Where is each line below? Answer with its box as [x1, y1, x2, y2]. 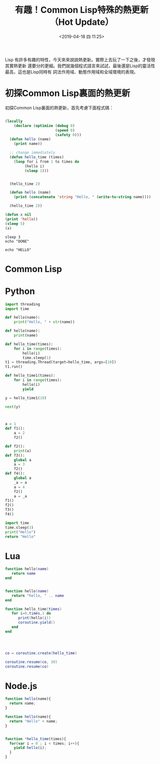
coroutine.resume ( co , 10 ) [5, 659, 57, 664]
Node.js [5, 680, 37, 691]
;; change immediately [9, 150, 55, 155]
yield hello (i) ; [14, 746, 47, 750]
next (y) [5, 404, 21, 409]
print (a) [14, 448, 32, 453]
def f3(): [5, 453, 25, 458]
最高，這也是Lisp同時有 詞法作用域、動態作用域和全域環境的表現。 [5, 69, 139, 74]
